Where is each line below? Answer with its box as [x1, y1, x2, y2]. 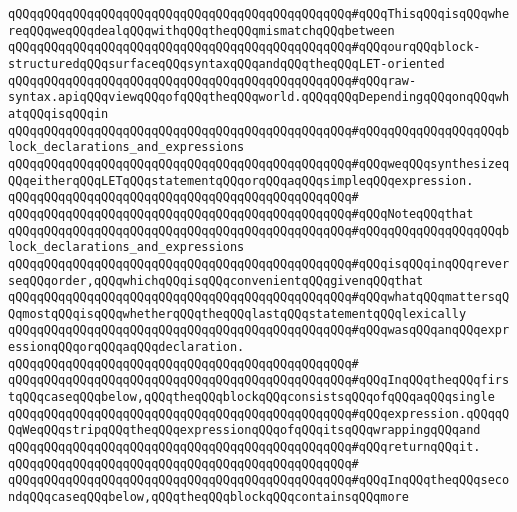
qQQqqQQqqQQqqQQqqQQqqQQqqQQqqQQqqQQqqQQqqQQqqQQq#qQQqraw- [8, 73, 417, 88]
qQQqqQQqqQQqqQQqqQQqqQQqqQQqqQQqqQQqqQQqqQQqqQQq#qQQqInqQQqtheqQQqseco [8, 473, 510, 488]
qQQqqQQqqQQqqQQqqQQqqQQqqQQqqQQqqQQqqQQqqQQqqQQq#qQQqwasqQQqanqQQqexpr [8, 323, 510, 338]
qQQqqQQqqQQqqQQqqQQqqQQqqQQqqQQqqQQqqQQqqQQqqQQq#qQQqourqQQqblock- [8, 40, 481, 55]
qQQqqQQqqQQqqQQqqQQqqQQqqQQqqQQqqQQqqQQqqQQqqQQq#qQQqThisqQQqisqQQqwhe [8, 7, 510, 21]
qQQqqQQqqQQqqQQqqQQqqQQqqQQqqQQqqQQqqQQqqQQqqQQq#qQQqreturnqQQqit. [8, 440, 481, 455]
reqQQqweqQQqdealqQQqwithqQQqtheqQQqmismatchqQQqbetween [8, 23, 395, 38]
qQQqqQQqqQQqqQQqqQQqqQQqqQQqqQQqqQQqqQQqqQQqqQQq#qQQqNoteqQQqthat [8, 206, 474, 221]
